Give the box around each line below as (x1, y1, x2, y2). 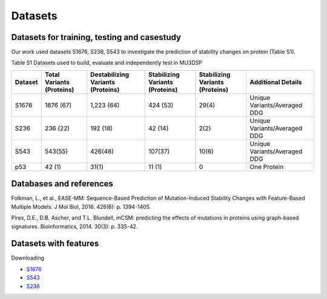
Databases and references (11, 179, 113, 189)
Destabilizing (90, 70, 130, 79)
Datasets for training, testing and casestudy (11, 32, 182, 42)
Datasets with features (11, 238, 99, 249)
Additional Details (249, 77, 302, 86)
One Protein (249, 162, 284, 171)
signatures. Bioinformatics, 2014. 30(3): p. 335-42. (11, 223, 138, 230)
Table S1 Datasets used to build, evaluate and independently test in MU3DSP (11, 59, 203, 67)
